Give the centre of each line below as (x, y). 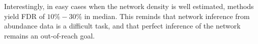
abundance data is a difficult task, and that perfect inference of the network (122, 26)
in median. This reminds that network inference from (167, 16)
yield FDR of (24, 16)
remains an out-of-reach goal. (50, 35)
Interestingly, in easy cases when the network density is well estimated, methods (129, 6)
